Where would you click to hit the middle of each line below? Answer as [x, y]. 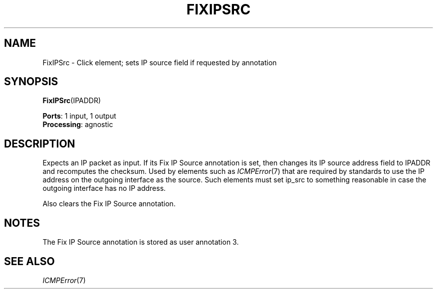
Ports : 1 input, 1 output [79, 116]
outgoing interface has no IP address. [104, 188]
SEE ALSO [29, 261]
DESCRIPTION [40, 144]
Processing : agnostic [78, 125]
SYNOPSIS [31, 82]
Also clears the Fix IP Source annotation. [109, 204]
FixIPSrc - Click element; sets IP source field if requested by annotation [160, 62]
